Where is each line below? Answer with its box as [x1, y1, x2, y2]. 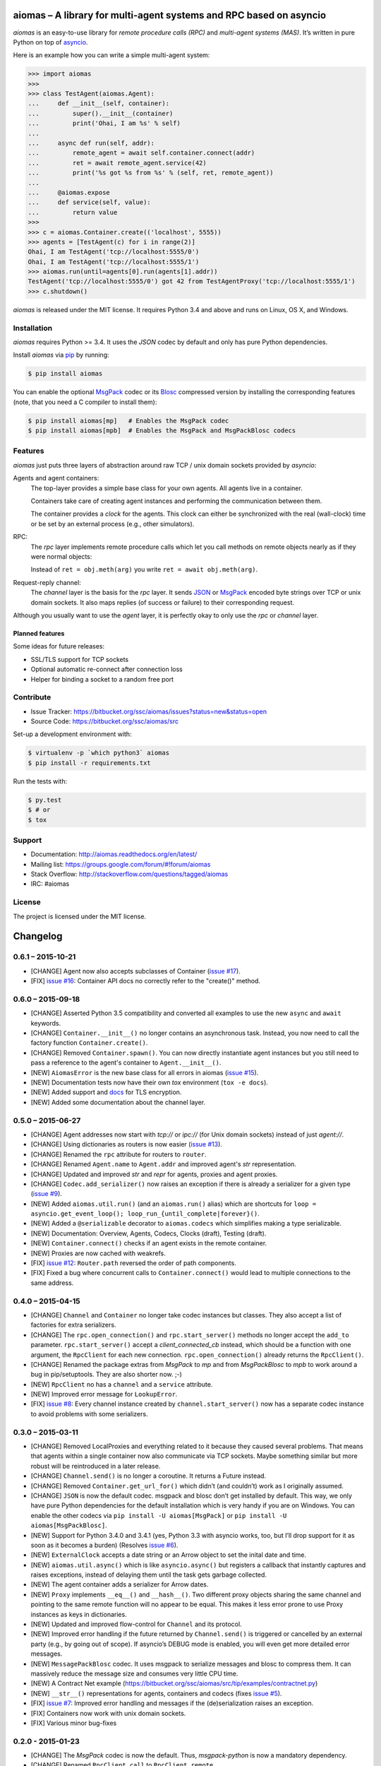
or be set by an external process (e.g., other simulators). [30, 519, 195, 528]
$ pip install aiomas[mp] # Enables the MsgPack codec [28, 417, 229, 425]
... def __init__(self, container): [28, 100, 169, 107]
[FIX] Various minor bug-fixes [30, 1719, 117, 1727]
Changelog [13, 930, 63, 942]
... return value [28, 208, 118, 216]
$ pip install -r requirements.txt [28, 759, 151, 766]
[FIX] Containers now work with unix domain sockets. [30, 1709, 186, 1717]
